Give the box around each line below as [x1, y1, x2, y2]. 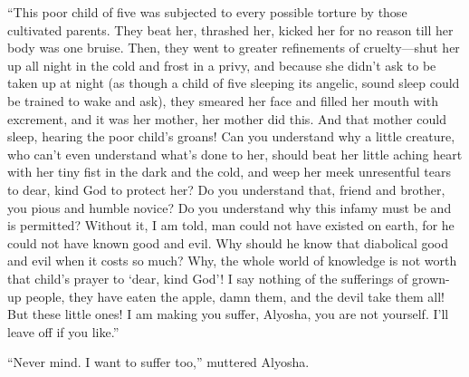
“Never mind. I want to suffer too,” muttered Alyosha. [7, 353, 310, 372]
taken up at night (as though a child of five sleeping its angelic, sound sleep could [7, 73, 460, 92]
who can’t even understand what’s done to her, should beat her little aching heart [7, 144, 463, 163]
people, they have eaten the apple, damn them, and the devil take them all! [25, 286, 445, 305]
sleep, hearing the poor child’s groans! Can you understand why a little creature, [7, 127, 455, 146]
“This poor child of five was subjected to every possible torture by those [7, 3, 407, 21]
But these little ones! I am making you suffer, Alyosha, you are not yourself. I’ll [7, 304, 449, 324]
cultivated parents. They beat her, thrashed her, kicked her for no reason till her [7, 20, 454, 39]
